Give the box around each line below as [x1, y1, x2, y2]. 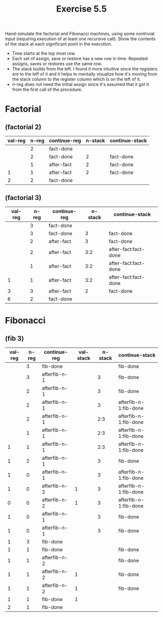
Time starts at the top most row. [12, 50, 76, 56]
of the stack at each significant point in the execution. [5, 41, 113, 47]
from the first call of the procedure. [12, 86, 82, 93]
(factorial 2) [5, 123, 42, 131]
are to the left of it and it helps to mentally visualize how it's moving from [12, 71, 158, 77]
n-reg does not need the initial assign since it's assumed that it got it [12, 82, 149, 87]
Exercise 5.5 [56, 3, 107, 15]
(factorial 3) [5, 193, 42, 202]
